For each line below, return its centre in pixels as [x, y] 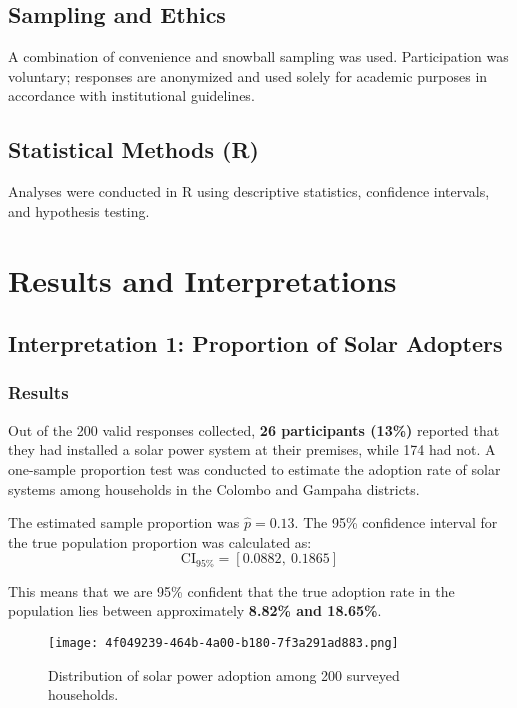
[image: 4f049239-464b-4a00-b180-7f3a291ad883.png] [223, 642]
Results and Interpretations [202, 279]
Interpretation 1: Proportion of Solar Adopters [255, 343]
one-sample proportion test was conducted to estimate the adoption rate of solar [254, 468]
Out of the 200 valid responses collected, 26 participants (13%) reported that [254, 429]
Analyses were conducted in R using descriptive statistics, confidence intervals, [249, 191]
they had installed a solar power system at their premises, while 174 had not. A [252, 449]
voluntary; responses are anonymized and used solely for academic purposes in [248, 75]
